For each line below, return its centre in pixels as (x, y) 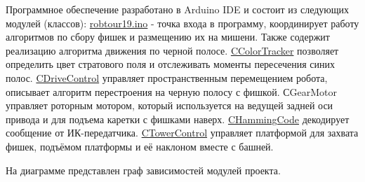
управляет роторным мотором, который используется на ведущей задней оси (170, 105)
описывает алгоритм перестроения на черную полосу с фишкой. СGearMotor (172, 91)
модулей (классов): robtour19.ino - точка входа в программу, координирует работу (182, 23)
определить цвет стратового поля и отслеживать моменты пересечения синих (170, 64)
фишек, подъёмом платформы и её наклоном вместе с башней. (140, 146)
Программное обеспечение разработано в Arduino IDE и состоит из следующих (178, 9)
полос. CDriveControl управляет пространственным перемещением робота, (167, 77)
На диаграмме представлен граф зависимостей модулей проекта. (143, 170)
